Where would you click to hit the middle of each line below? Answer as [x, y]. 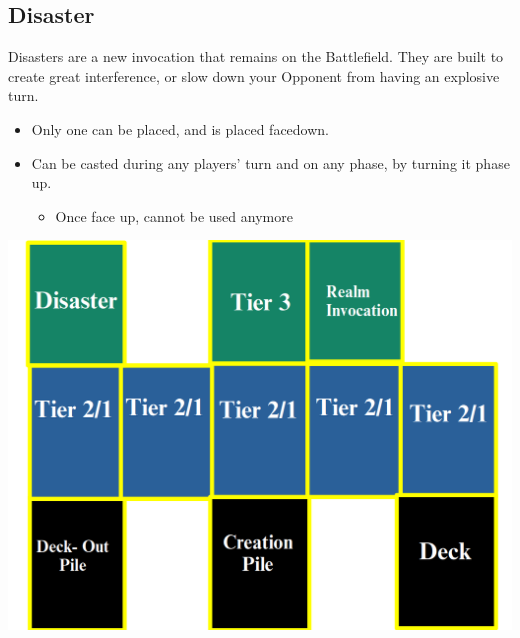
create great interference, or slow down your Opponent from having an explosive [254, 75]
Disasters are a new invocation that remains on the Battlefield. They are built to [256, 56]
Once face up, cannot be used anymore [174, 215]
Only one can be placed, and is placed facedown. [180, 128]
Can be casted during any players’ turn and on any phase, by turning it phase [270, 162]
